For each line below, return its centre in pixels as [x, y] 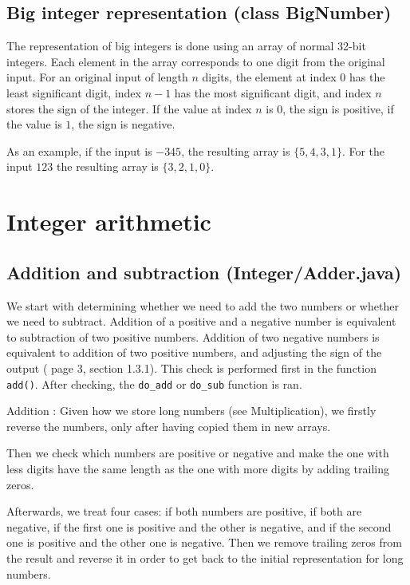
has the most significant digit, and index [273, 92]
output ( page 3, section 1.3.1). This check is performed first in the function [191, 368]
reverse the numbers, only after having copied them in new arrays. [169, 426]
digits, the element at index [269, 77]
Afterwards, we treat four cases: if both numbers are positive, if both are [184, 511]
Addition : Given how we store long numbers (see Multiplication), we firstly [191, 411]
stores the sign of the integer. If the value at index [129, 108]
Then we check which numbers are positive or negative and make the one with [198, 453]
